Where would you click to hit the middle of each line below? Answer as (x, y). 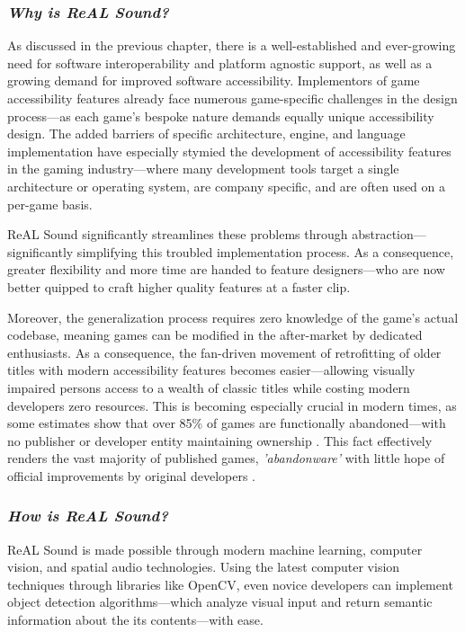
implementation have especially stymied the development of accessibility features (229, 151)
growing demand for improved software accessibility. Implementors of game (214, 80)
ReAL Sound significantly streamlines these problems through (178, 234)
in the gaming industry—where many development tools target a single (203, 169)
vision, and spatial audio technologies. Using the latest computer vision (204, 567)
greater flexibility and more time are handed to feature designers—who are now (226, 269)
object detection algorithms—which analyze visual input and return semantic (220, 602)
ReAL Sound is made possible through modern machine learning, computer (215, 549)
